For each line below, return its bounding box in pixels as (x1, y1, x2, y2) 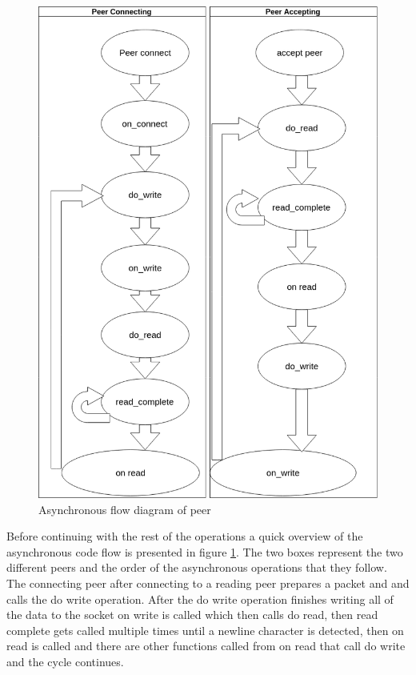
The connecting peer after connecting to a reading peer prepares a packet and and (6, 575, 410, 592)
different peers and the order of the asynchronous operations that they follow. (6, 559, 387, 576)
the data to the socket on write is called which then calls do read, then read (6, 606, 378, 623)
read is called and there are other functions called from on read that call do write (6, 637, 406, 654)
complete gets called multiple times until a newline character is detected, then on (6, 621, 404, 638)
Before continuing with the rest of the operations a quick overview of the (6, 528, 363, 544)
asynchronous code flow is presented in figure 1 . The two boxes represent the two (6, 543, 403, 560)
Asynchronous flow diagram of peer (38, 500, 211, 517)
